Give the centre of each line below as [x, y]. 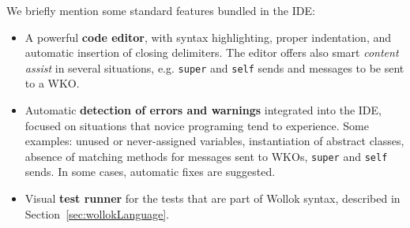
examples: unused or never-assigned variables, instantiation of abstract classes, [214, 141]
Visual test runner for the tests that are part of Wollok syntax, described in [213, 198]
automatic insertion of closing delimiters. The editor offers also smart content [212, 52]
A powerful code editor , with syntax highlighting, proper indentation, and [208, 37]
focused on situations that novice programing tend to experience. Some [197, 125]
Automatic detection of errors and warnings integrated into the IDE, [203, 110]
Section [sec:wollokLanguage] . [97, 213]
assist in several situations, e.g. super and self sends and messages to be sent [214, 67]
